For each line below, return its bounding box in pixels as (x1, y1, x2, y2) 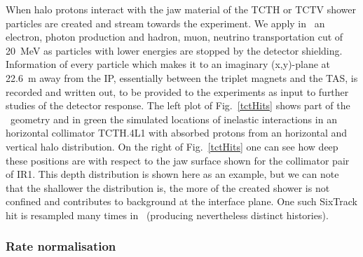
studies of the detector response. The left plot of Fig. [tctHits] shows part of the (6, 98, 350, 113)
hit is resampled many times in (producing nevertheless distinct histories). (6, 207, 329, 222)
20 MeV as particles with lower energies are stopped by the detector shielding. (6, 43, 343, 57)
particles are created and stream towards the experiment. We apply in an (6, 15, 325, 30)
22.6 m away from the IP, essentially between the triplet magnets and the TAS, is (6, 70, 358, 85)
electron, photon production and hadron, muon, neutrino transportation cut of (6, 29, 343, 44)
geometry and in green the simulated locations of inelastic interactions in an (10, 111, 337, 126)
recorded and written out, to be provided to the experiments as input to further (6, 84, 349, 99)
